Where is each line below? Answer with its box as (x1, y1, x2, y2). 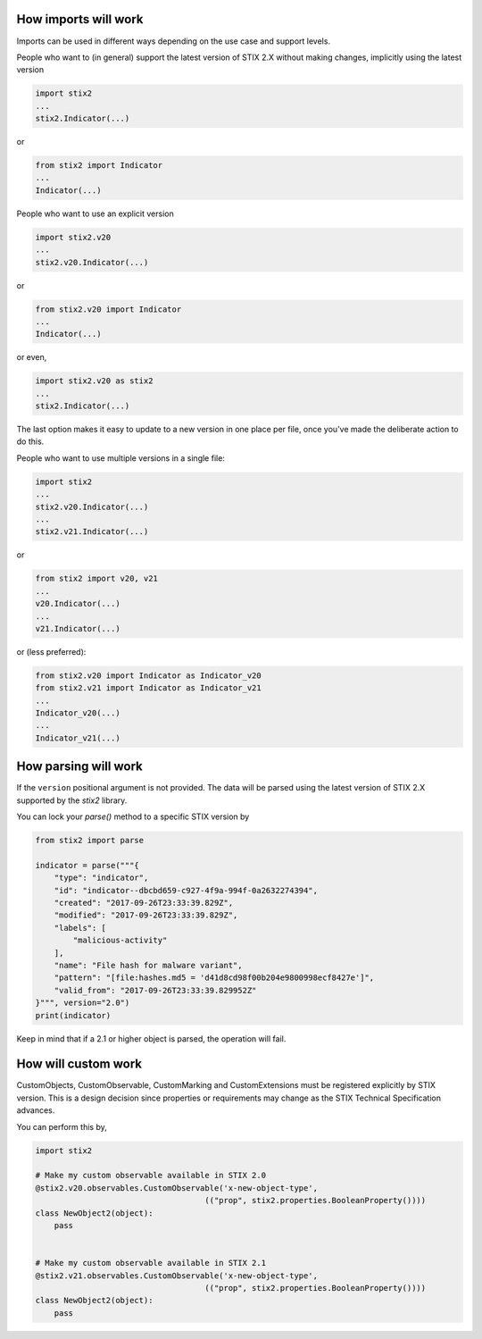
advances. (16, 1105, 55, 1116)
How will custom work (16, 1057, 143, 1072)
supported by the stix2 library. (16, 795, 128, 806)
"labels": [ (54, 923, 107, 933)
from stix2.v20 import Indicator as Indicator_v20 (35, 670, 262, 681)
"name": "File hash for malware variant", (54, 960, 243, 970)
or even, (16, 352, 47, 363)
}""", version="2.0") (35, 998, 130, 1008)
